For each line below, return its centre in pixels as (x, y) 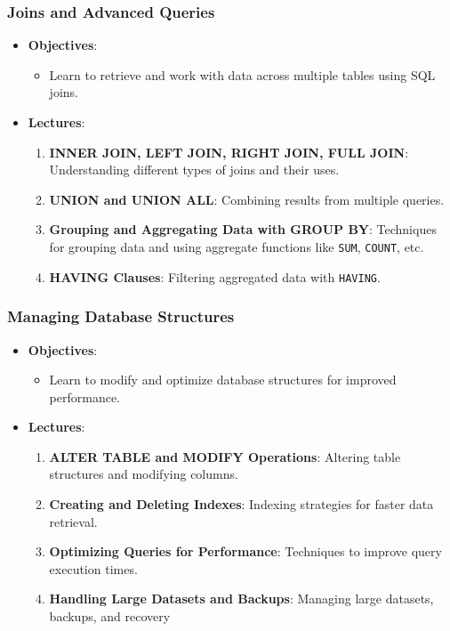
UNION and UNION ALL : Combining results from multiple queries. (247, 199)
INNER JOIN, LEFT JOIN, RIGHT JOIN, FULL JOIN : (229, 152)
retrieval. (73, 521)
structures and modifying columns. (144, 474)
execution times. (93, 568)
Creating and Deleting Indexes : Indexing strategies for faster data (241, 504)
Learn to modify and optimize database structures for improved (223, 380)
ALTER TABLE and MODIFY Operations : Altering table (225, 456)
